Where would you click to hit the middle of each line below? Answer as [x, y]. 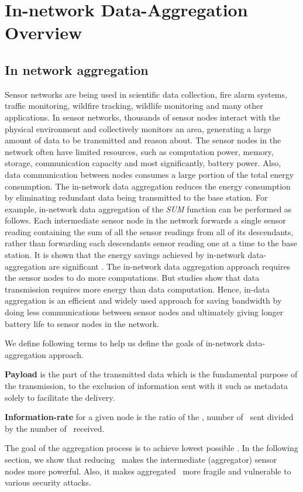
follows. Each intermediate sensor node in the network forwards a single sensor [145, 220]
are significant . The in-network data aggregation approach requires [170, 266]
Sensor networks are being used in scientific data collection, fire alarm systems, [146, 94]
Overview [44, 32]
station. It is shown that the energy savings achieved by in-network [125, 255]
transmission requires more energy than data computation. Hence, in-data [137, 289]
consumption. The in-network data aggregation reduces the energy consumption [148, 186]
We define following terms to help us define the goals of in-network [124, 343]
